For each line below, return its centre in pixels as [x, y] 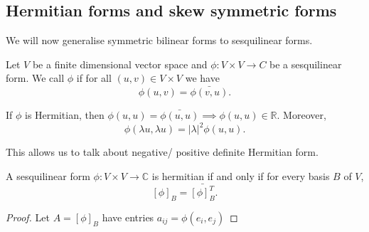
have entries [128, 217]
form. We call [35, 78]
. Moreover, [301, 115]
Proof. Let [28, 217]
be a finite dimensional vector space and [120, 64]
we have [202, 78]
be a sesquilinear [306, 64]
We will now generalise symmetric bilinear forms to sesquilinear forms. [159, 40]
